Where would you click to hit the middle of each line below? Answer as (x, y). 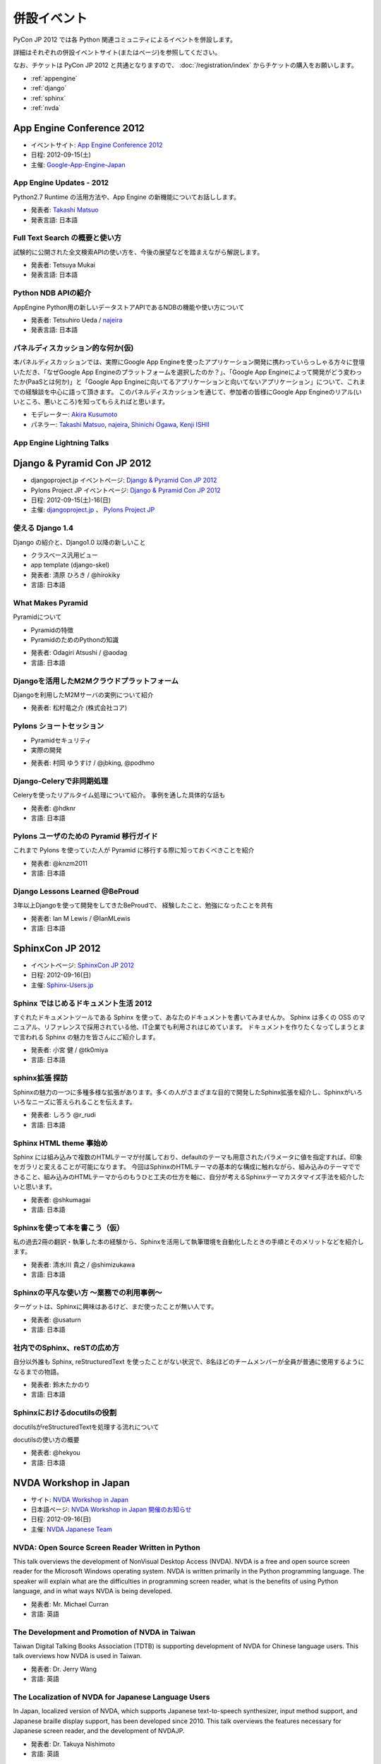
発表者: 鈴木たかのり (60, 1385)
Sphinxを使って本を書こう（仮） (68, 1228)
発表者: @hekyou (55, 1453)
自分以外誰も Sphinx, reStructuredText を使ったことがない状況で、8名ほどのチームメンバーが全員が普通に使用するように (189, 1362)
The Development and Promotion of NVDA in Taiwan (104, 1632)
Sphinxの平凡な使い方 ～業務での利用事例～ (87, 1293)
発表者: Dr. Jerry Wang (64, 1669)
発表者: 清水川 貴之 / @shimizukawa (83, 1264)
